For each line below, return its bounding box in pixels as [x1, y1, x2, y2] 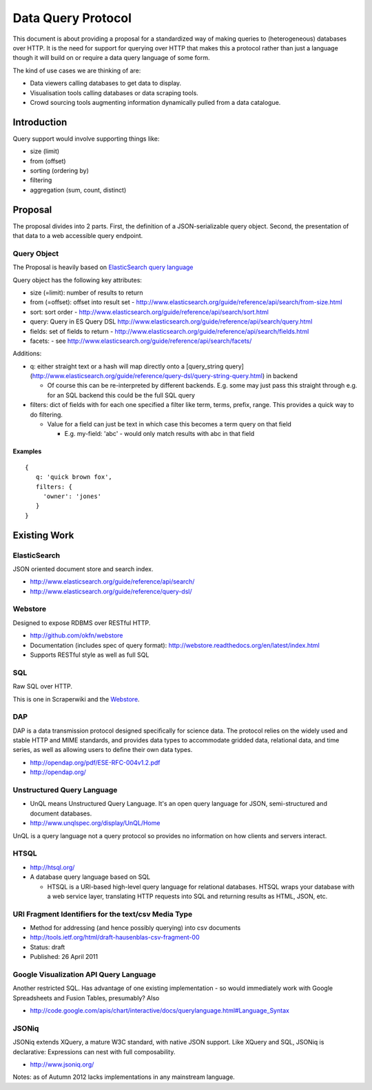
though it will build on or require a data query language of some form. [12, 54, 210, 62]
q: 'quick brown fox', [35, 473, 113, 481]
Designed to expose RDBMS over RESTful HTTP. [12, 618, 151, 627]
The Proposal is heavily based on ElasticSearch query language [12, 263, 194, 272]
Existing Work [12, 529, 74, 541]
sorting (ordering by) [30, 166, 90, 175]
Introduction [12, 116, 68, 128]
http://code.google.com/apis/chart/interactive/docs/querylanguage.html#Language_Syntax [30, 1007, 289, 1015]
